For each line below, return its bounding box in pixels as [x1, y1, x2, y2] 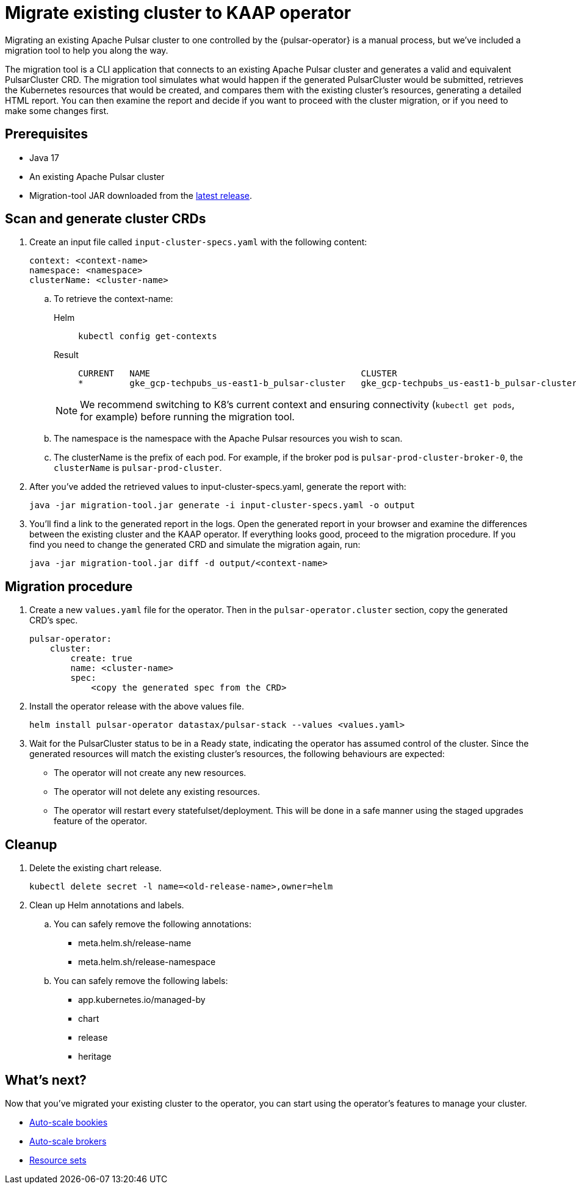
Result [54, 350, 79, 361]
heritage [78, 1051, 112, 1062]
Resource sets [29, 1154, 87, 1165]
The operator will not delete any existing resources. [54, 786, 260, 797]
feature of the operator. [54, 816, 147, 827]
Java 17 [29, 152, 59, 163]
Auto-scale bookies [29, 1116, 108, 1127]
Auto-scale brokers [29, 1135, 107, 1146]
